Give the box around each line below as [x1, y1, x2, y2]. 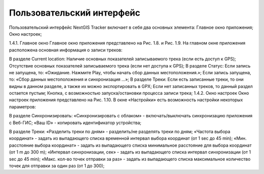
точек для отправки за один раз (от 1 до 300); [9, 163, 105, 169]
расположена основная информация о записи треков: [9, 47, 123, 53]
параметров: [9, 104, 36, 109]
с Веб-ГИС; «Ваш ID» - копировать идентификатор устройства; [9, 120, 142, 126]
